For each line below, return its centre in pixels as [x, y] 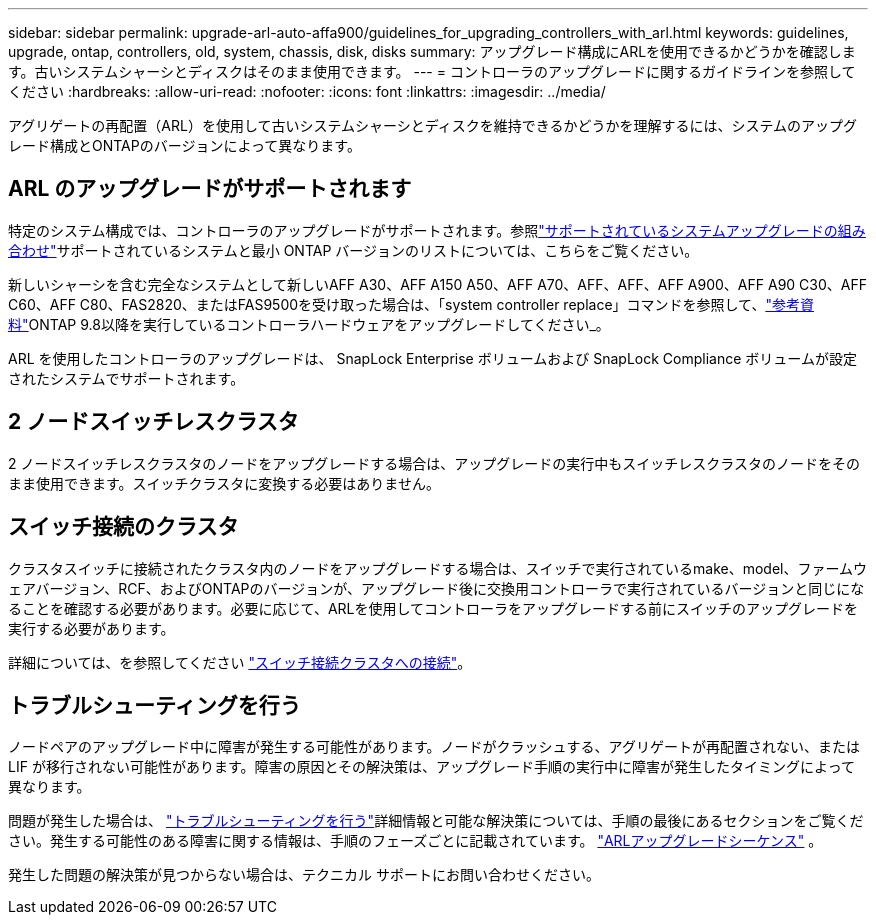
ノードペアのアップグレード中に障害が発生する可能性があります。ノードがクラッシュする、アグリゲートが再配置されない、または [434, 747]
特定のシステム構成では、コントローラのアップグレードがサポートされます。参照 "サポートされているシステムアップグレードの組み [437, 230]
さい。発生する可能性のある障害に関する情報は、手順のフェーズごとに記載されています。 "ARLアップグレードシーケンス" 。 [415, 841]
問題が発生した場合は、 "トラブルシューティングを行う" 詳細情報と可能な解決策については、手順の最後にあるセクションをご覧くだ [436, 821]
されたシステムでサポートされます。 [126, 378]
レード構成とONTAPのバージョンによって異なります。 [184, 145]
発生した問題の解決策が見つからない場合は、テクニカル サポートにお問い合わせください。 [304, 875]
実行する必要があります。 [91, 628]
